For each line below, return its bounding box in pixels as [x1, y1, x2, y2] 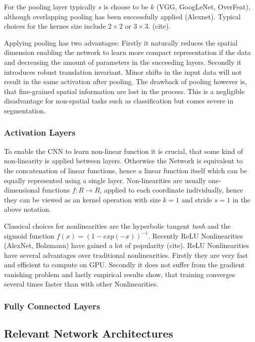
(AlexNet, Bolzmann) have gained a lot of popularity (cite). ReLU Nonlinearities [4, 240, 250, 250]
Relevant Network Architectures [4, 326, 173, 341]
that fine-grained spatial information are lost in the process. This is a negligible [4, 86, 245, 96]
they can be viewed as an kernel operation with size [4, 194, 161, 204]
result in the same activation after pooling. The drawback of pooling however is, [4, 76, 247, 87]
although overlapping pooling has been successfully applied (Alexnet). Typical [4, 11, 241, 21]
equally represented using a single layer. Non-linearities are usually [4, 175, 206, 185]
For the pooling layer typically [4, 1, 96, 11]
